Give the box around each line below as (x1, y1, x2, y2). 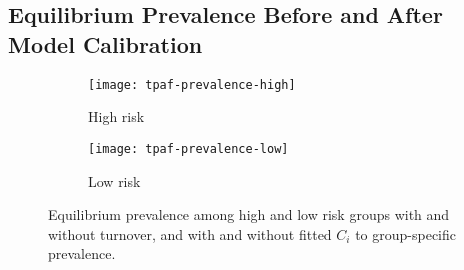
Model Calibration (8, 28, 203, 59)
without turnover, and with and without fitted (48, 223, 332, 244)
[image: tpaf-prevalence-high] (88, 77, 296, 92)
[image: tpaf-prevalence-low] (88, 141, 289, 156)
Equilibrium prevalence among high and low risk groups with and (48, 204, 450, 225)
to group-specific (355, 223, 457, 244)
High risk (88, 106, 145, 127)
